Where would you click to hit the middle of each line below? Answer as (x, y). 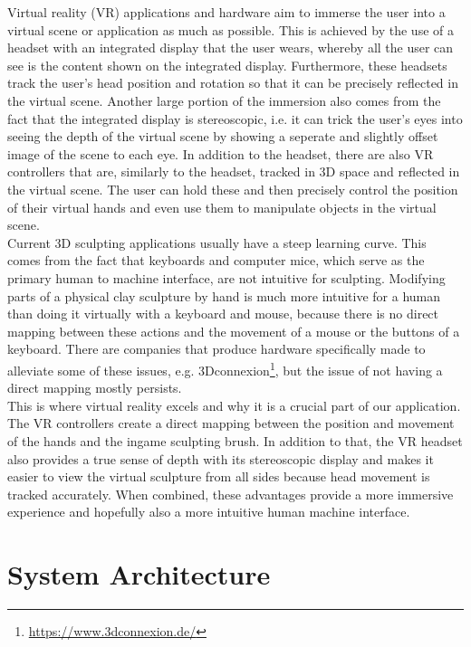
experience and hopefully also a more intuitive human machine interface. (209, 512)
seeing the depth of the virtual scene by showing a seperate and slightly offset (223, 136)
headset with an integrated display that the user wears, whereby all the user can (231, 48)
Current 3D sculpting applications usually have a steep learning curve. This (217, 242)
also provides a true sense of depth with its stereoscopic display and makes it (221, 458)
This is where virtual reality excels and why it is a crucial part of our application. (234, 405)
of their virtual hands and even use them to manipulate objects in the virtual (222, 207)
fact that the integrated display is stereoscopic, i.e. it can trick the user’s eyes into (235, 118)
